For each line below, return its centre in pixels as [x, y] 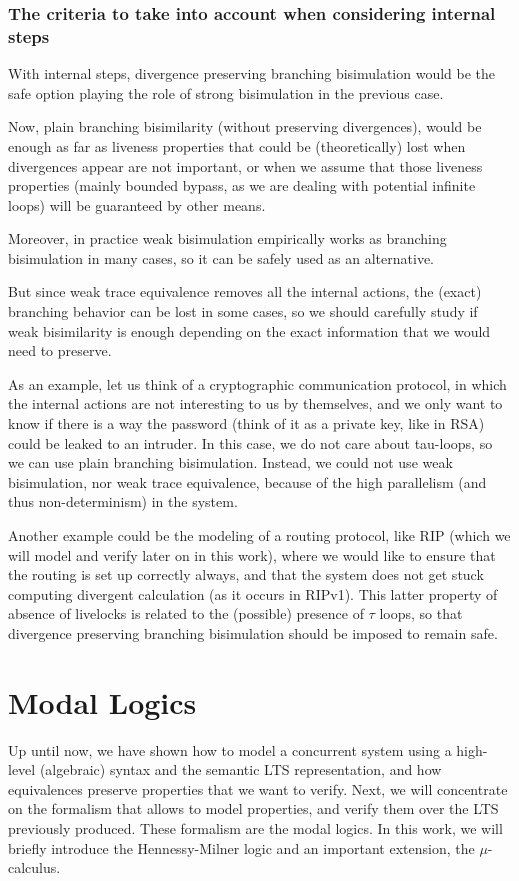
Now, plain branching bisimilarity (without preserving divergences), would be [245, 126]
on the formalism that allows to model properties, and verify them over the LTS [253, 808]
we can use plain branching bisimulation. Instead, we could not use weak [230, 462]
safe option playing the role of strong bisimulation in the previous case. [226, 92]
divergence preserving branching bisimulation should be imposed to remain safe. [253, 632]
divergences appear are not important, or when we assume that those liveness [245, 165]
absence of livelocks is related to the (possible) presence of [186, 613]
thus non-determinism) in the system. [123, 501]
